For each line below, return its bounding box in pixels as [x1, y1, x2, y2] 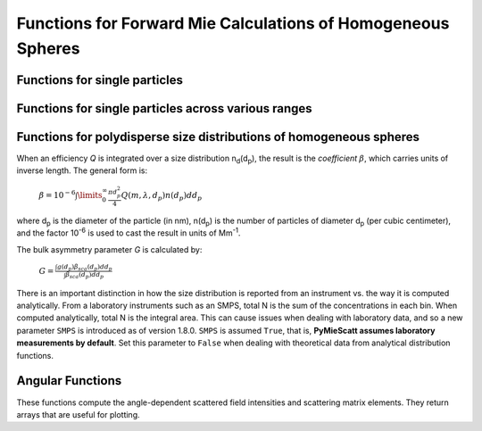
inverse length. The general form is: [16, 165, 147, 176]
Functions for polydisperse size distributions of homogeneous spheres [16, 129, 420, 145]
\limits [77, 190, 103, 201]
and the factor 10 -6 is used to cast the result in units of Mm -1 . [16, 226, 241, 238]
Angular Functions [16, 373, 122, 388]
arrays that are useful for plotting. [16, 409, 140, 419]
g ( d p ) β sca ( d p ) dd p [56, 262, 112, 272]
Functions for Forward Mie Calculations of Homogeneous [16, 13, 450, 33]
